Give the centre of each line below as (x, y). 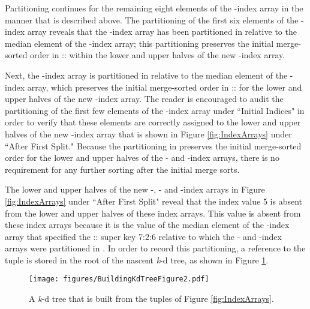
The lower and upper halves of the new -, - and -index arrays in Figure (135, 189)
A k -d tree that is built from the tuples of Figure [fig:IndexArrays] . (151, 298)
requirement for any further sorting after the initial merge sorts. (122, 169)
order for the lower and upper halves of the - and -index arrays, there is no (142, 157)
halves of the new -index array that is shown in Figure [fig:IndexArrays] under (148, 133)
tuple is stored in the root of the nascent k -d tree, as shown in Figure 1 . (137, 259)
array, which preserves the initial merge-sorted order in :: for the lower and (165, 87)
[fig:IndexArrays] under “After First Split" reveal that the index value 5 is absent (154, 201)
